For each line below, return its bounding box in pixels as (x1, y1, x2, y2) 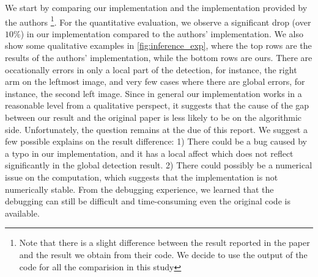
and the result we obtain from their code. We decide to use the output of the (19, 248, 308, 261)
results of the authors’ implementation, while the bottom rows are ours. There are (5, 51, 312, 64)
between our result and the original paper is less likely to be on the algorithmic (5, 111, 302, 123)
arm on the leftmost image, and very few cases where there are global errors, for (5, 75, 305, 88)
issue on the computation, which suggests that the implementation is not (5, 170, 278, 183)
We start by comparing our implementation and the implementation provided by (5, 1, 308, 13)
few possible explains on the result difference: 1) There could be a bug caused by (5, 135, 307, 148)
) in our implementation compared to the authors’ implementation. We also (20, 27, 303, 40)
